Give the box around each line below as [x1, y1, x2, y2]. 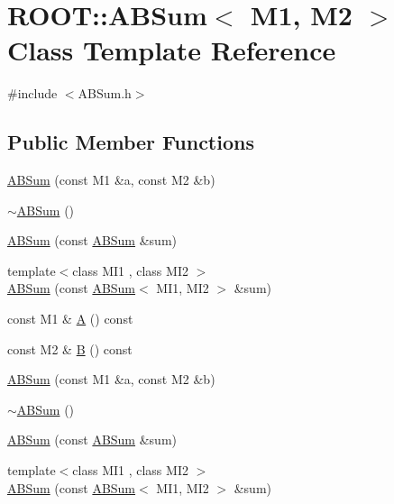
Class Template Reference [7, 32, 336, 69]
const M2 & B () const [7, 339, 133, 358]
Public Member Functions [7, 128, 254, 156]
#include [7, 84, 58, 103]
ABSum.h [78, 84, 132, 103]
